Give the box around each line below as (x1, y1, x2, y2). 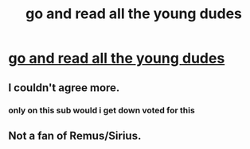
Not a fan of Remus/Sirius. (8, 128, 142, 143)
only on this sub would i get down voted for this (8, 105, 195, 116)
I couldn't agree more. (8, 81, 120, 94)
